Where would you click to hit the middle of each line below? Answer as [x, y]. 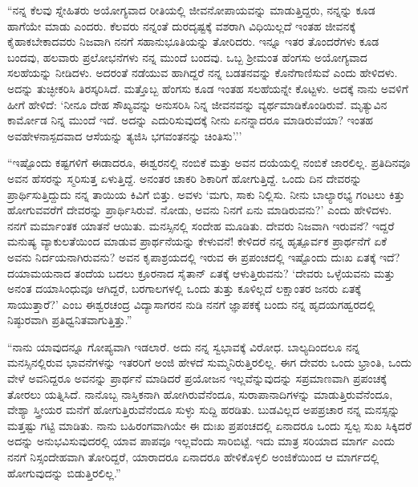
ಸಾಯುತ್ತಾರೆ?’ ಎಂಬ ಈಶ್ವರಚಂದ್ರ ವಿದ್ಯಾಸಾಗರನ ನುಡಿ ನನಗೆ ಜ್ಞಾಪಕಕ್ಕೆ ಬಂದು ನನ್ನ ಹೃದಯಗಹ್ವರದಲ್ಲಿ [191, 304]
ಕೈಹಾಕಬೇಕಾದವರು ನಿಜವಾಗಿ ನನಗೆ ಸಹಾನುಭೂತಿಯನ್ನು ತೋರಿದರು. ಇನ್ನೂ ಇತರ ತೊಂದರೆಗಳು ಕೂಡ [193, 41]
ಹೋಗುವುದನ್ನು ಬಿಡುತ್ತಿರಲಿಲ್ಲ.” [64, 472]
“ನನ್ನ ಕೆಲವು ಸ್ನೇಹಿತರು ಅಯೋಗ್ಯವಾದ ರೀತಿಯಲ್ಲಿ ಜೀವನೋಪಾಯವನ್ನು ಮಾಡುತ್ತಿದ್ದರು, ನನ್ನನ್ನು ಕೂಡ [191, 10]
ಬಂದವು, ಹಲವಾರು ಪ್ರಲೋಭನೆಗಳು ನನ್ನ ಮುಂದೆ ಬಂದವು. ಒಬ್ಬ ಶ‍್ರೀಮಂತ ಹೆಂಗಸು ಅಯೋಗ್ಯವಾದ [187, 57]
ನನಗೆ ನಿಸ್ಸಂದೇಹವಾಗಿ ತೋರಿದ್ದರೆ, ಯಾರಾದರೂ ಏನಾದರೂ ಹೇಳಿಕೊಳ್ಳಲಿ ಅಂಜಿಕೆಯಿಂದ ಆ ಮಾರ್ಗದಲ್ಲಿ [193, 457]
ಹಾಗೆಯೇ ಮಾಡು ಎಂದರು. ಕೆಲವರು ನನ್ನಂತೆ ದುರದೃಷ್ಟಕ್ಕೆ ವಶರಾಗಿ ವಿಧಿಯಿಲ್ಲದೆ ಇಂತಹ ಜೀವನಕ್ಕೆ [182, 25]
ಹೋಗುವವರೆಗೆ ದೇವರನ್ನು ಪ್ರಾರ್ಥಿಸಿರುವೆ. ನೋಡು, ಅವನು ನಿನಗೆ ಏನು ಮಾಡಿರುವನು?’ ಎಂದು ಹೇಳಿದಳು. [200, 210]
